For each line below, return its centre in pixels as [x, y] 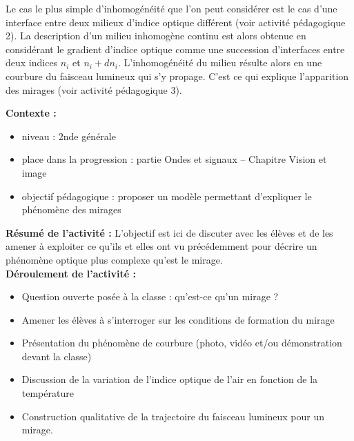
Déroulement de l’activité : [71, 273]
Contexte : [31, 113]
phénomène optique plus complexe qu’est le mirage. [114, 259]
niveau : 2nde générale [69, 136]
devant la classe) [57, 356]
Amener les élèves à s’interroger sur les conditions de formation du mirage [178, 319]
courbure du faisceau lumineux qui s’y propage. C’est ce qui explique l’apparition [177, 76]
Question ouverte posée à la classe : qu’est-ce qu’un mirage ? [150, 296]
